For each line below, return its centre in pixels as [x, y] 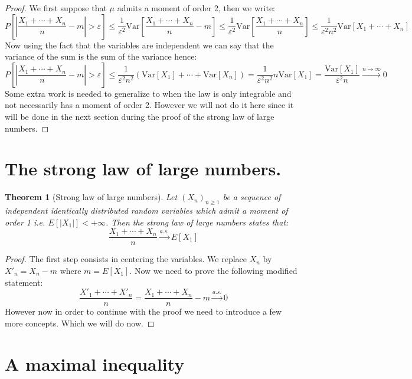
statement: [24, 282]
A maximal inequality [95, 363]
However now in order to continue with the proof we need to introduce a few [143, 311]
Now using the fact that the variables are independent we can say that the [139, 45]
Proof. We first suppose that [56, 8]
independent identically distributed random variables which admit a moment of [146, 210]
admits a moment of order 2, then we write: [196, 8]
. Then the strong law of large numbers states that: [197, 222]
